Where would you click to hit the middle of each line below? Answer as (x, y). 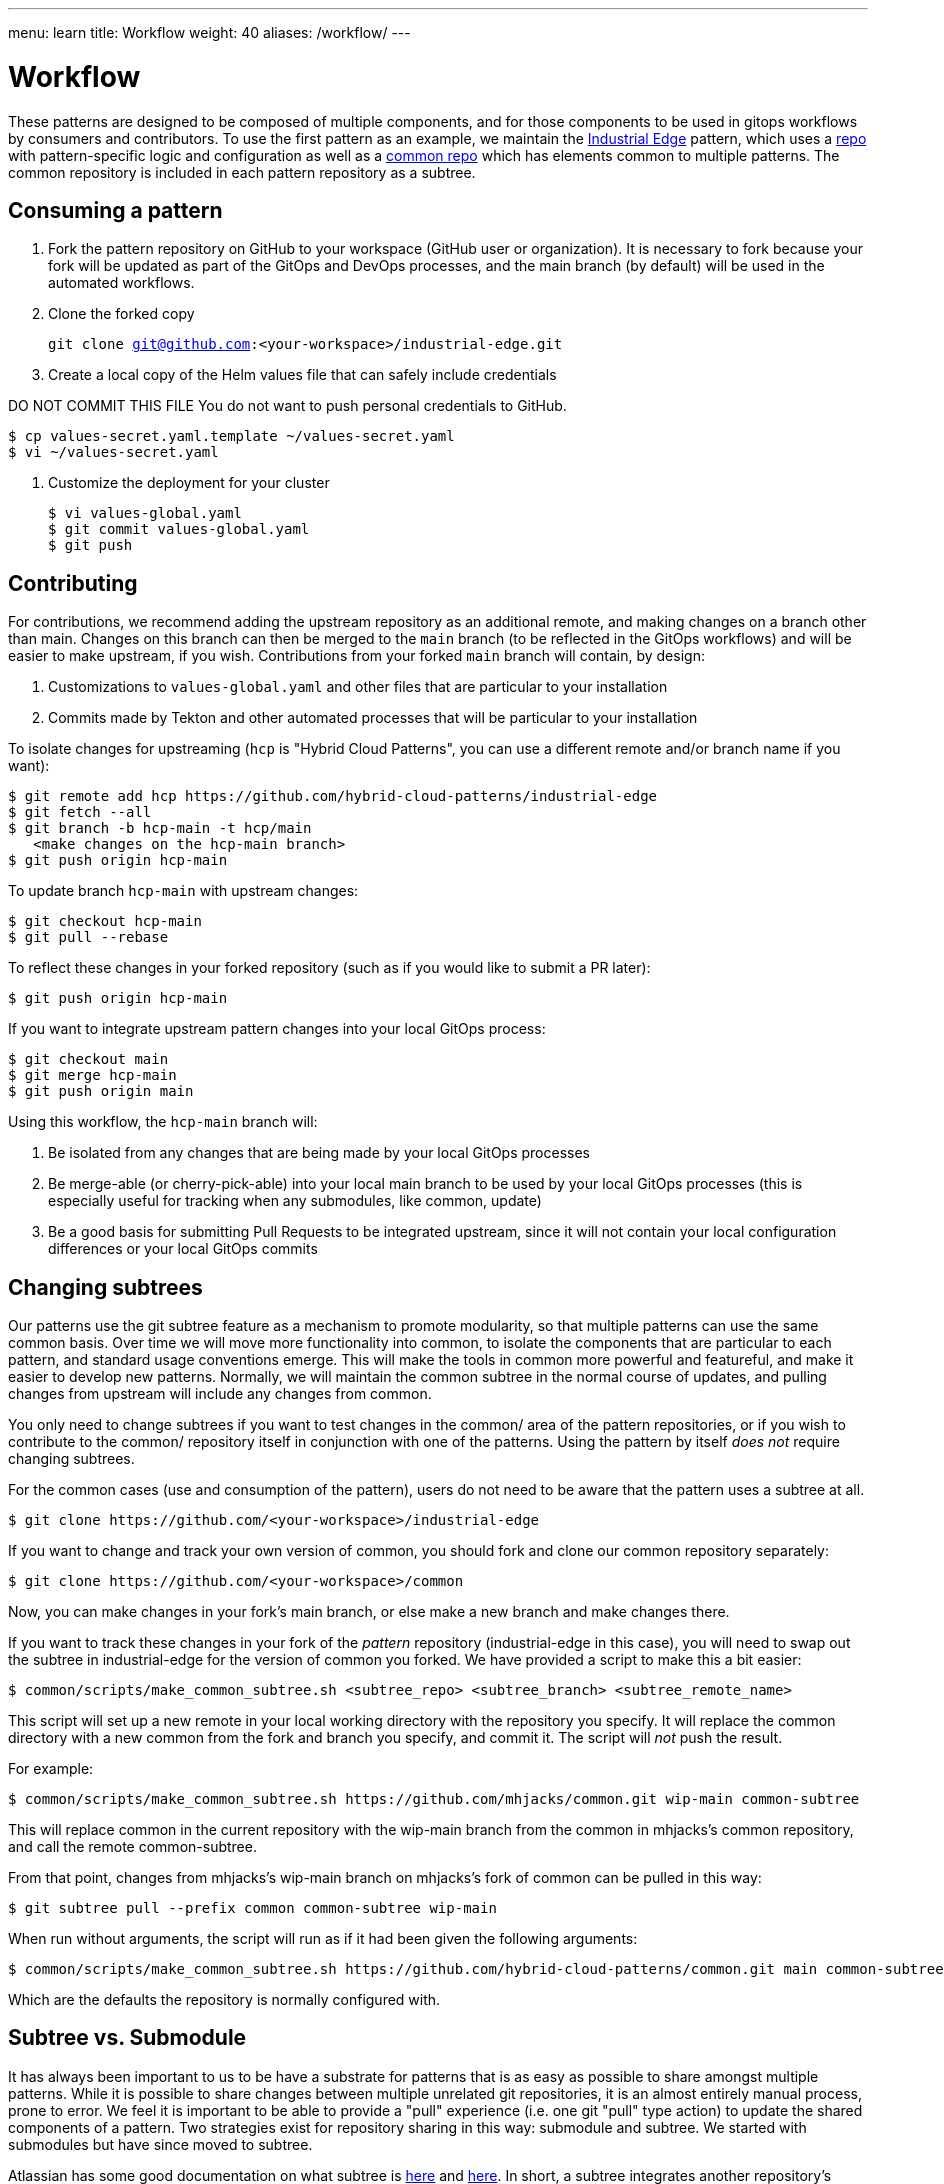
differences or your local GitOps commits (183, 1249)
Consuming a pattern (115, 210)
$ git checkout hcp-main (105, 921)
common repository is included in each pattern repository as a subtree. (242, 172)
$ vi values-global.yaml (145, 513)
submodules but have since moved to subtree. (160, 2144)
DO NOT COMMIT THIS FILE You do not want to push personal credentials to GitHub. (287, 406)
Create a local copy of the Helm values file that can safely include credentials (302, 375)
